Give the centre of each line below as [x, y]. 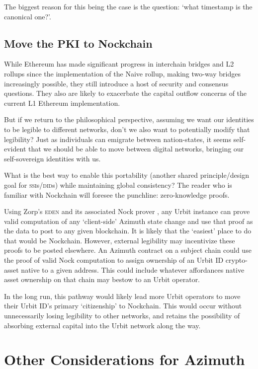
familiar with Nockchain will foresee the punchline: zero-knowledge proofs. [117, 194]
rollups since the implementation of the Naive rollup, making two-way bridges [122, 73]
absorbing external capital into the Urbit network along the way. [102, 325]
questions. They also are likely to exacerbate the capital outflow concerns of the [126, 93]
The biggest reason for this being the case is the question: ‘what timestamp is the [128, 6]
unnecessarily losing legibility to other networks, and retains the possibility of [122, 316]
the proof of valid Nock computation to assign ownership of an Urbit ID [114, 260]
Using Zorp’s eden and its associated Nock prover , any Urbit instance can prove [127, 211]
